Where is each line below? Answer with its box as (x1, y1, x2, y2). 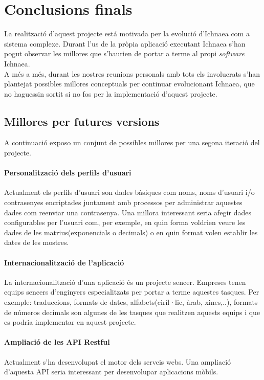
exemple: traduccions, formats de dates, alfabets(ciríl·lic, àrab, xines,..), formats (4, 297, 258, 307)
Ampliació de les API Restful (4, 337, 110, 347)
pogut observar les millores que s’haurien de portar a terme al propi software (4, 48, 245, 59)
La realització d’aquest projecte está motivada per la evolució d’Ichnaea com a (4, 28, 250, 39)
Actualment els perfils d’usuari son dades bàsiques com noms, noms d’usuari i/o (4, 187, 255, 197)
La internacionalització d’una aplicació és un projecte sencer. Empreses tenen (4, 276, 246, 287)
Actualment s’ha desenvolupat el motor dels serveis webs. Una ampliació (4, 356, 231, 367)
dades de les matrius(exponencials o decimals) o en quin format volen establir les (4, 227, 258, 237)
